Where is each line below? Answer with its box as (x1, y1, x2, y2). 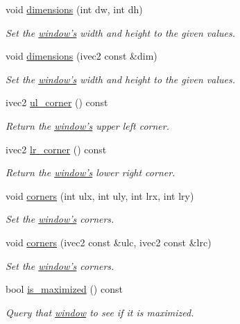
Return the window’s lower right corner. (6, 165, 175, 180)
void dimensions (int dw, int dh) (6, 2, 143, 16)
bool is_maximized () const (6, 282, 123, 296)
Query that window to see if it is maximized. (6, 305, 194, 319)
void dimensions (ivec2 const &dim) (6, 49, 157, 63)
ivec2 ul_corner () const (6, 95, 108, 110)
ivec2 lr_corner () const (6, 142, 107, 156)
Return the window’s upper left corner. (6, 118, 170, 133)
